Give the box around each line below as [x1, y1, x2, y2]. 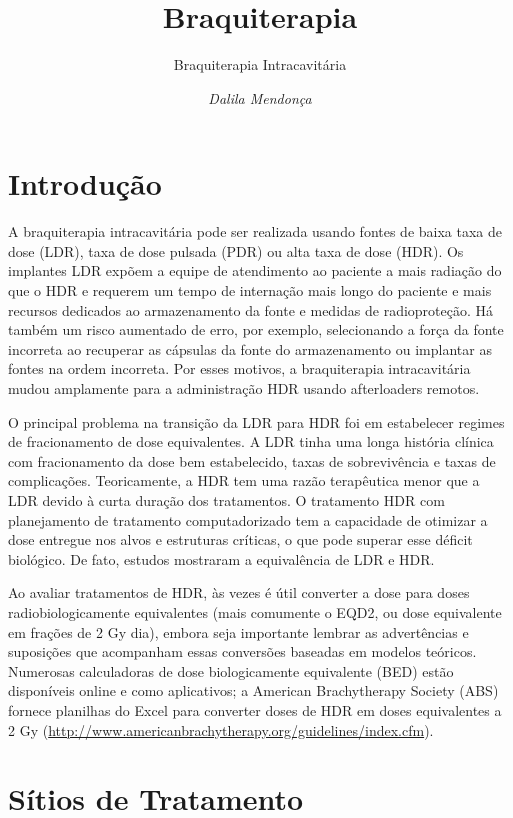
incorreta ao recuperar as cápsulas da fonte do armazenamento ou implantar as [8, 338, 492, 359]
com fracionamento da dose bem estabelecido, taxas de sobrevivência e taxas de [8, 450, 496, 471]
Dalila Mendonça [208, 87, 312, 108]
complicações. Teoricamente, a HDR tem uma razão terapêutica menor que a [8, 470, 480, 491]
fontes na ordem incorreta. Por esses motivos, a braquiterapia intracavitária [8, 358, 471, 379]
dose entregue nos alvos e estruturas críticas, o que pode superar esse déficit [8, 529, 473, 550]
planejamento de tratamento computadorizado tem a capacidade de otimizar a [8, 509, 488, 530]
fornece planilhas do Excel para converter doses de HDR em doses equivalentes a [8, 699, 502, 720]
